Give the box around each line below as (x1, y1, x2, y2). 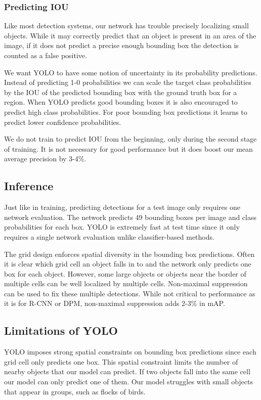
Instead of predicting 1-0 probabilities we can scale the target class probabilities (4, 77, 251, 87)
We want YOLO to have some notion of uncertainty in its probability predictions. (4, 67, 257, 77)
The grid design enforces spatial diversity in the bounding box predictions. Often (4, 248, 255, 259)
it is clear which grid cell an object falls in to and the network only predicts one (4, 258, 251, 269)
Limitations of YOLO (4, 323, 118, 338)
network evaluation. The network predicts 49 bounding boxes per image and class (4, 211, 257, 222)
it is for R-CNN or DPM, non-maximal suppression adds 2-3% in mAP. (4, 298, 225, 308)
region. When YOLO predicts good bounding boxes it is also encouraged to (4, 97, 238, 107)
